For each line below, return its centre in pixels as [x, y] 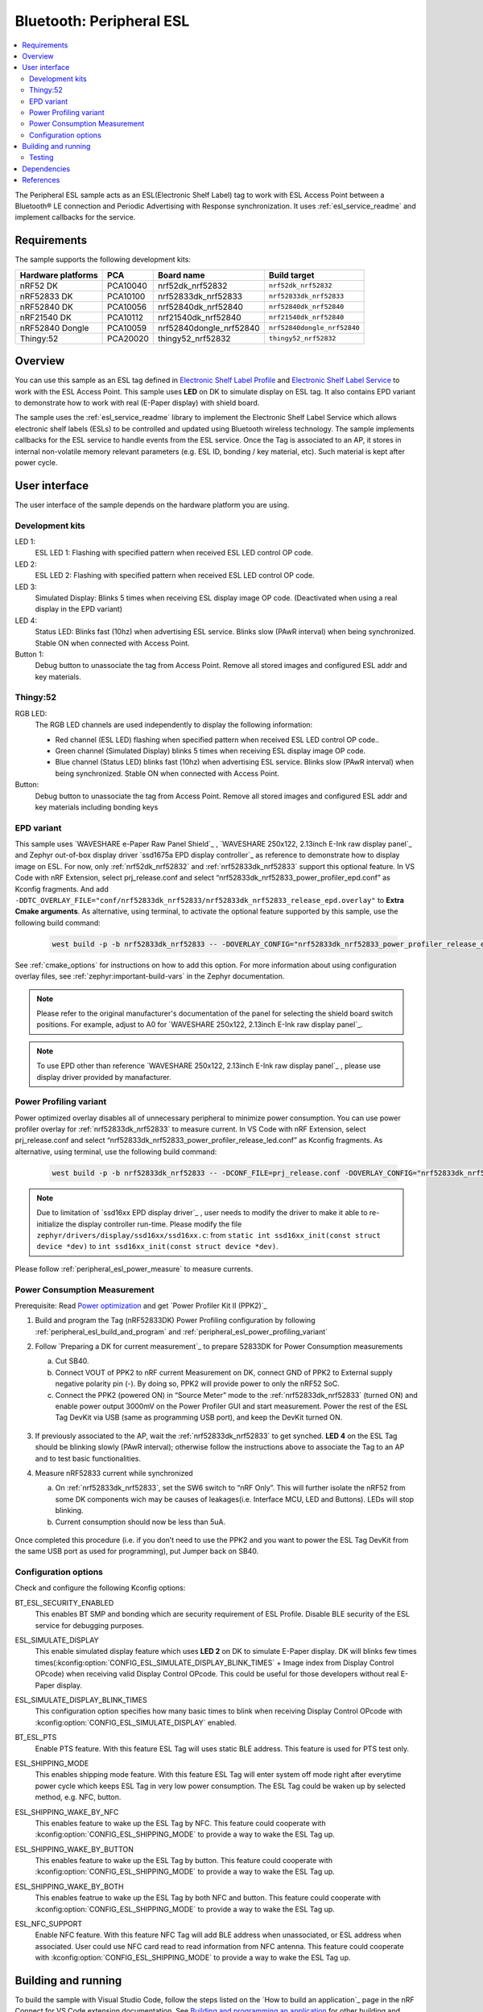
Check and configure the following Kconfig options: [100, 1588]
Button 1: [29, 654]
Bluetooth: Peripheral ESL [102, 21]
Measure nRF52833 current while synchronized [114, 1473]
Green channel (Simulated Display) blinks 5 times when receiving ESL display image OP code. [211, 751]
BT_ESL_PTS [36, 1738]
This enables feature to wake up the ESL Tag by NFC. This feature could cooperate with [180, 1823]
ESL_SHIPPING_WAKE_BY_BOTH [69, 1886]
